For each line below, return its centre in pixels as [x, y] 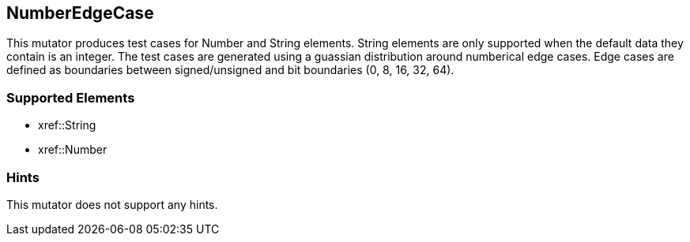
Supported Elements [71, 97]
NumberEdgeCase [80, 13]
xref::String [67, 125]
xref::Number [73, 150]
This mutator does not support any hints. [112, 204]
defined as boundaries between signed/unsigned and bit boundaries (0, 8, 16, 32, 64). [230, 70]
